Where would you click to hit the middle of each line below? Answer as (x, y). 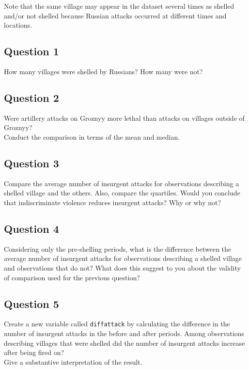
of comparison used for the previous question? (72, 277)
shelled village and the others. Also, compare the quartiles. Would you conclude (122, 193)
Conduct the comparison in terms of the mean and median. (92, 137)
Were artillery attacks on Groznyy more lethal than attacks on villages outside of (124, 118)
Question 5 (31, 303)
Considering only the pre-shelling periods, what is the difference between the (118, 249)
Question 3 (31, 163)
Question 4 (31, 228)
